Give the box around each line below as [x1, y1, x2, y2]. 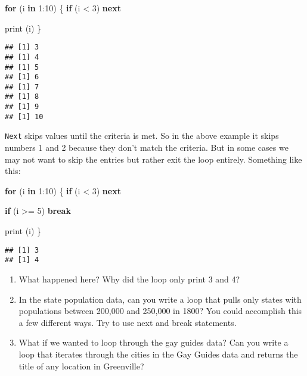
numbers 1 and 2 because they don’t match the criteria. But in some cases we [5, 141, 289, 154]
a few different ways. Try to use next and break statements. [18, 316, 237, 328]
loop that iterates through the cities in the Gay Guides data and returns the [18, 347, 298, 360]
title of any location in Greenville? [18, 359, 144, 372]
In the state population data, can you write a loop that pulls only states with [18, 293, 302, 305]
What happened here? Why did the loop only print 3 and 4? [18, 272, 240, 285]
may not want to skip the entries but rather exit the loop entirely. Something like [5, 153, 302, 165]
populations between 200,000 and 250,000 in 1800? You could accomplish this [18, 304, 302, 317]
